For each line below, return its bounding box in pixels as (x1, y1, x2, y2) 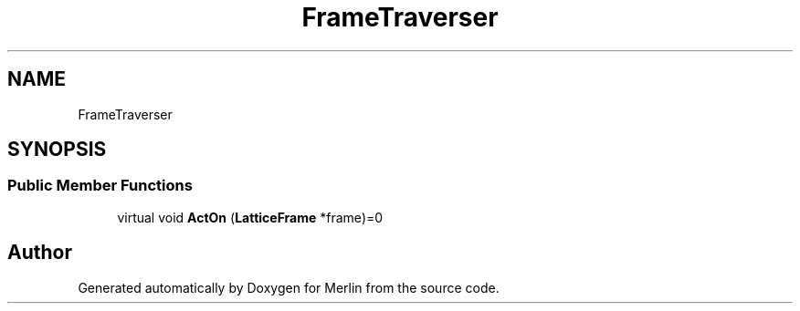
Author (7, 241, 72, 264)
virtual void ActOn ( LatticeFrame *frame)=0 (117, 209, 384, 225)
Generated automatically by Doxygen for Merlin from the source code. (78, 279, 500, 295)
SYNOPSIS (7, 138, 107, 161)
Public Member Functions (7, 176, 193, 195)
